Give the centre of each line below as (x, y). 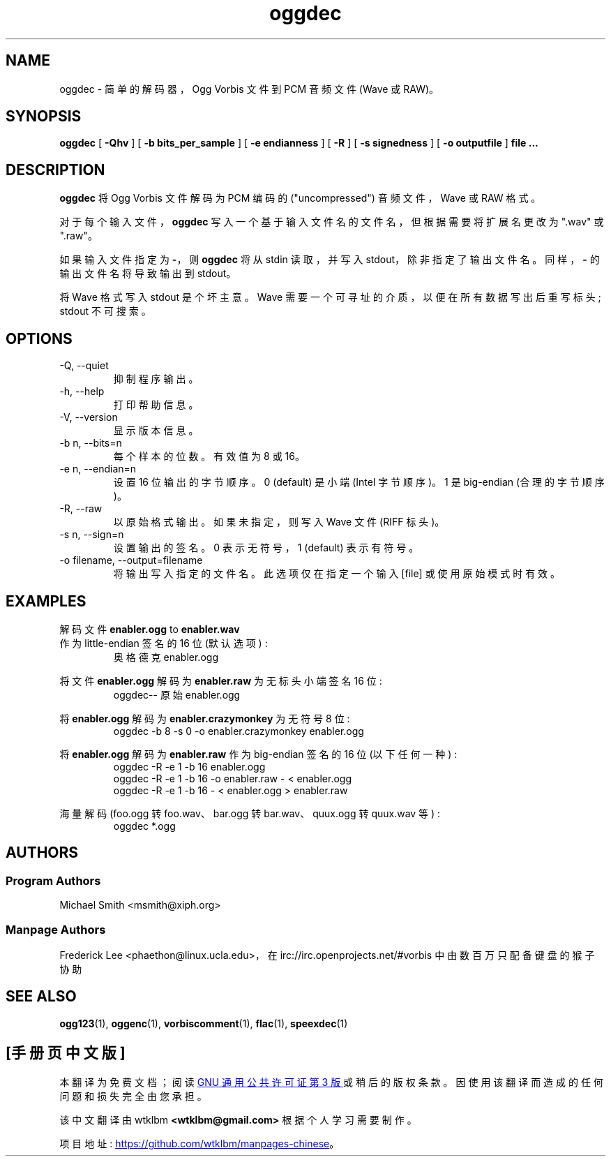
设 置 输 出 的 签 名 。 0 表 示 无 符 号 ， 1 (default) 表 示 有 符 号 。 (266, 548)
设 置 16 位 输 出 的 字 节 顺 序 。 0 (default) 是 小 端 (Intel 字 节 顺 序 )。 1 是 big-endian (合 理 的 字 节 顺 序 (359, 482)
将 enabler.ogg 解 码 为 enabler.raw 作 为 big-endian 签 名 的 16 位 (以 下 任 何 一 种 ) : (258, 754)
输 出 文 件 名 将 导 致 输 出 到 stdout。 (148, 274)
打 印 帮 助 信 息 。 (156, 405)
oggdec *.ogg (144, 826)
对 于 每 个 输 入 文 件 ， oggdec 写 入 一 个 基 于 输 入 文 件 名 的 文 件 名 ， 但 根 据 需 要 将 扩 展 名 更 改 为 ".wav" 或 (332, 222)
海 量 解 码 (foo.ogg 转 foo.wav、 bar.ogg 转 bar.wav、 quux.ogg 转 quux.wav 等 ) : (250, 813)
